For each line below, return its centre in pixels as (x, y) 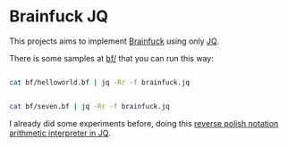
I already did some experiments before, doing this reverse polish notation (144, 123)
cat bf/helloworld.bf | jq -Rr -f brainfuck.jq (100, 82)
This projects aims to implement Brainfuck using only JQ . (114, 41)
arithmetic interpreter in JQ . (60, 133)
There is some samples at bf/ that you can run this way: (112, 58)
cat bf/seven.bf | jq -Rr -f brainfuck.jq (89, 106)
